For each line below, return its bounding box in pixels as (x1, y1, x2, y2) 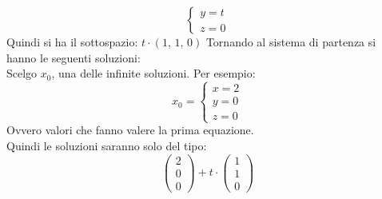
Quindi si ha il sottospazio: (6, 34, 138, 50)
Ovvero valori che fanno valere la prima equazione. (6, 121, 254, 138)
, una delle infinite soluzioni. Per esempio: (51, 65, 256, 82)
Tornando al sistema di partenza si (205, 34, 376, 50)
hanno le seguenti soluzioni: (6, 49, 141, 66)
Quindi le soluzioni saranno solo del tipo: (6, 137, 207, 153)
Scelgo (6, 65, 38, 82)
